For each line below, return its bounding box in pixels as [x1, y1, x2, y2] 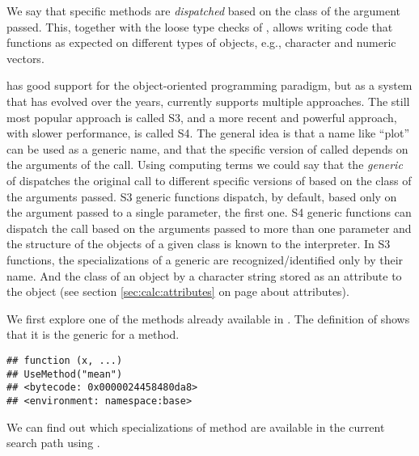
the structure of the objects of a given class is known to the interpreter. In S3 [6, 235, 391, 252]
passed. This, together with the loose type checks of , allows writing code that [6, 18, 393, 35]
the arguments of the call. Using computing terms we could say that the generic [6, 156, 403, 173]
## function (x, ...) [6, 354, 123, 366]
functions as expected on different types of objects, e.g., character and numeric [6, 34, 396, 51]
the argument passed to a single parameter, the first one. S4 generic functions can [6, 204, 412, 221]
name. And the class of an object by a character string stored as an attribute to [6, 267, 402, 284]
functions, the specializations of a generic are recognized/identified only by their [6, 251, 404, 268]
